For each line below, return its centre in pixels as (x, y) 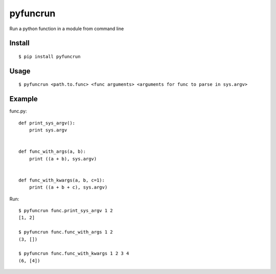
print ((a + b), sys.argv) (63, 159)
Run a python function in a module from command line (67, 29)
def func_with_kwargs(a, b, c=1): (62, 180)
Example (24, 99)
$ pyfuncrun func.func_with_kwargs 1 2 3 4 (74, 254)
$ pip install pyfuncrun (50, 56)
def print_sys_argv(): (47, 123)
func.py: (18, 111)
